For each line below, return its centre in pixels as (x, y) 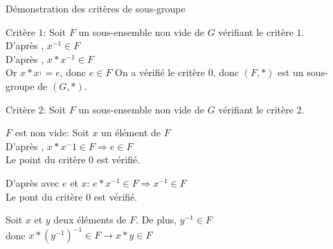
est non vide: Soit (52, 132)
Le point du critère (46, 159)
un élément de (131, 132)
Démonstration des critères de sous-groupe (96, 8)
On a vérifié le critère (160, 72)
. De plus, (156, 220)
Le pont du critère (44, 196)
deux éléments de (90, 220)
